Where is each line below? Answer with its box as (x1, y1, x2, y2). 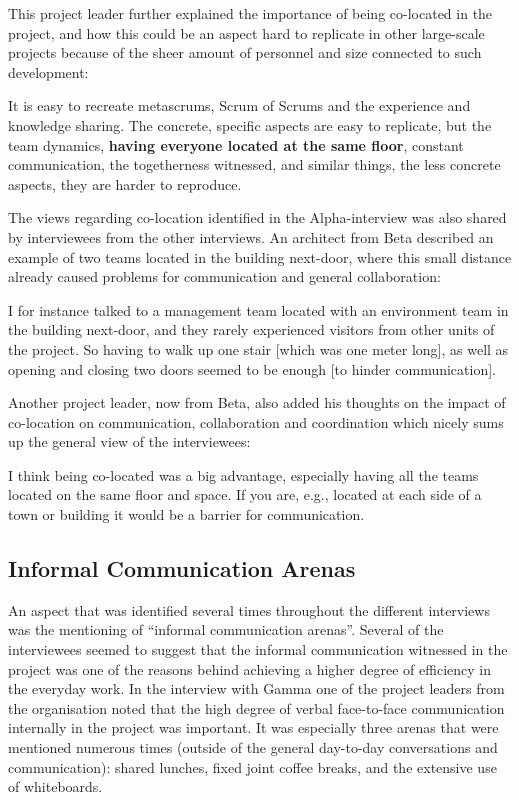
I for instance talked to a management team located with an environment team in (8, 299, 509, 320)
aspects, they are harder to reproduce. (8, 173, 242, 194)
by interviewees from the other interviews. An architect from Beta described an (8, 226, 494, 247)
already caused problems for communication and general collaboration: (8, 266, 441, 287)
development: (8, 61, 89, 82)
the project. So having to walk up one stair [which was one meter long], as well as (8, 338, 509, 359)
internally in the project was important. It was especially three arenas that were (8, 717, 499, 738)
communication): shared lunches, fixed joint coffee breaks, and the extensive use (8, 756, 497, 777)
